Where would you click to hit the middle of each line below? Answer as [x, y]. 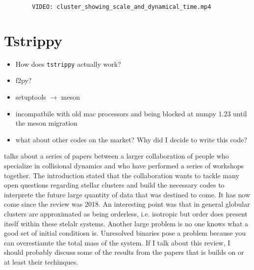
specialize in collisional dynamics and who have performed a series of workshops [124, 165]
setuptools [31, 96]
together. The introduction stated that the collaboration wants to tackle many [122, 175]
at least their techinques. [41, 261]
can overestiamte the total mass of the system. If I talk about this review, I [117, 242]
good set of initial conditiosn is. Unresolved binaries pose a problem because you [125, 233]
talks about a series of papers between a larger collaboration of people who [116, 156]
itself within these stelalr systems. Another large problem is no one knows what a [126, 223]
